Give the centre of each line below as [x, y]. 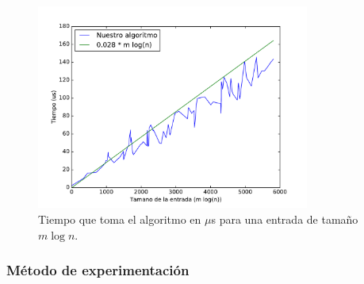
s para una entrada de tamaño [285, 219]
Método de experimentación [98, 270]
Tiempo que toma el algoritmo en [120, 219]
